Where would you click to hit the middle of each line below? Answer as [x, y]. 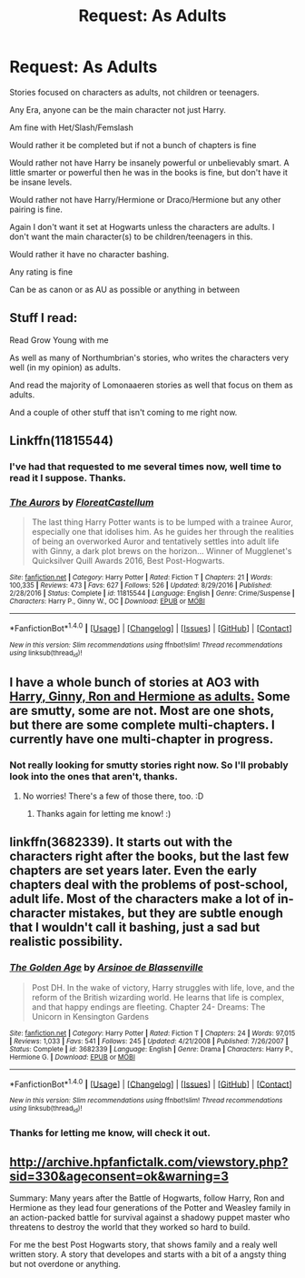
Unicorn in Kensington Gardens [90, 1016]
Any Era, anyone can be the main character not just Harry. [118, 109]
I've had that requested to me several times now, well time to [145, 467]
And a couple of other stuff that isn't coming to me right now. [123, 412]
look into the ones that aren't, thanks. [94, 776]
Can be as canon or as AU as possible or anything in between [125, 289]
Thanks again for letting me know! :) [103, 814]
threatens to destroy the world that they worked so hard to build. [130, 1227]
